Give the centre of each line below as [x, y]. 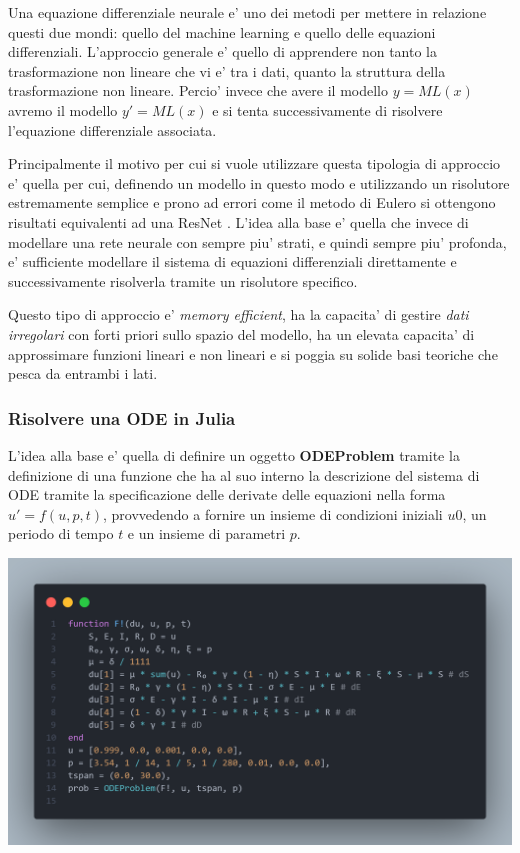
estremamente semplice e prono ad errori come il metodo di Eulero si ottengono [252, 202]
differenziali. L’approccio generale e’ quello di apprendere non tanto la [222, 51]
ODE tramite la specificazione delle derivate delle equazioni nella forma [227, 494]
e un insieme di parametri [206, 533]
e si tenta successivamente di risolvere [327, 109]
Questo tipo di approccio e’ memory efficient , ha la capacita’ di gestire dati [238, 314]
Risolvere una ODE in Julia [122, 417]
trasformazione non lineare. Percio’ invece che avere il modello [198, 90]
